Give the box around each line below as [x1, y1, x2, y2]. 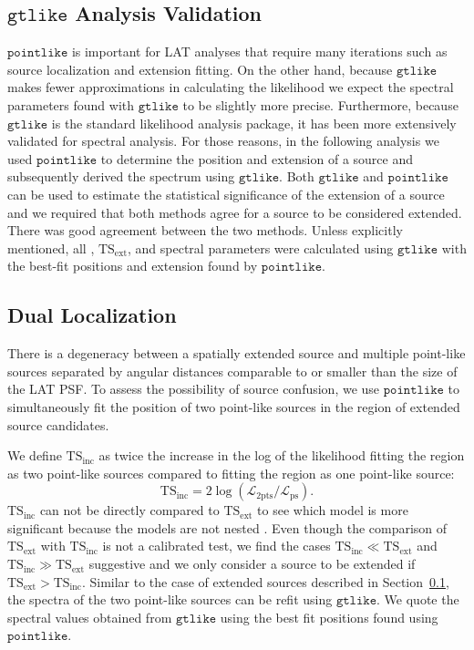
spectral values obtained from [7, 607, 172, 626]
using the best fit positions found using [220, 607, 438, 626]
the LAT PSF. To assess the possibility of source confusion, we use [7, 379, 380, 398]
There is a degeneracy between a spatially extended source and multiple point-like [7, 344, 466, 363]
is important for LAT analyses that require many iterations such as [71, 42, 448, 61]
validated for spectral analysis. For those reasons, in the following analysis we [7, 131, 439, 150]
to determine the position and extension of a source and [100, 149, 414, 168]
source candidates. [7, 415, 109, 434]
